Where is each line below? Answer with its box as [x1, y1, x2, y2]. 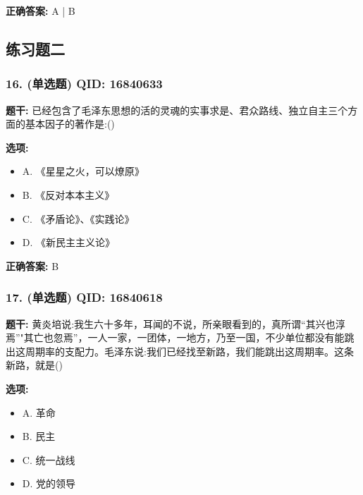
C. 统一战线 [22, 452, 75, 467]
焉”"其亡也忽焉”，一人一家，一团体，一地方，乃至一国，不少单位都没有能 [6, 330, 345, 345]
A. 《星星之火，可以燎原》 [22, 164, 144, 178]
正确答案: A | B [6, 4, 75, 18]
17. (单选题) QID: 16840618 [6, 288, 163, 306]
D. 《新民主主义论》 [22, 235, 116, 250]
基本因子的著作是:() [25, 116, 115, 131]
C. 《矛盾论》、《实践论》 [22, 211, 135, 226]
